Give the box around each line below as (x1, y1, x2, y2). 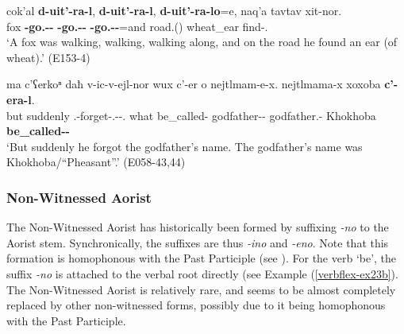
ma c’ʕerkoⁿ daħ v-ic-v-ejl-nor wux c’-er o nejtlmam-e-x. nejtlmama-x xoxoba (6, 76, 381, 92)
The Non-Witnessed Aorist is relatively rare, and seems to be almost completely (6, 281, 396, 297)
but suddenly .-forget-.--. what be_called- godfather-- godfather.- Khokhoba (6, 107, 376, 123)
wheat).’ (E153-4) (6, 49, 90, 65)
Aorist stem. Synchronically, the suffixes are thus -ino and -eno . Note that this (6, 234, 389, 250)
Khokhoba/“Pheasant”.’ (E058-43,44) (6, 153, 186, 170)
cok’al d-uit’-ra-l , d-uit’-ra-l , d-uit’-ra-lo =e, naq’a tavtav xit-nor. (6, 2, 342, 18)
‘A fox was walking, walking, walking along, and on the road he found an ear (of (6, 33, 398, 50)
